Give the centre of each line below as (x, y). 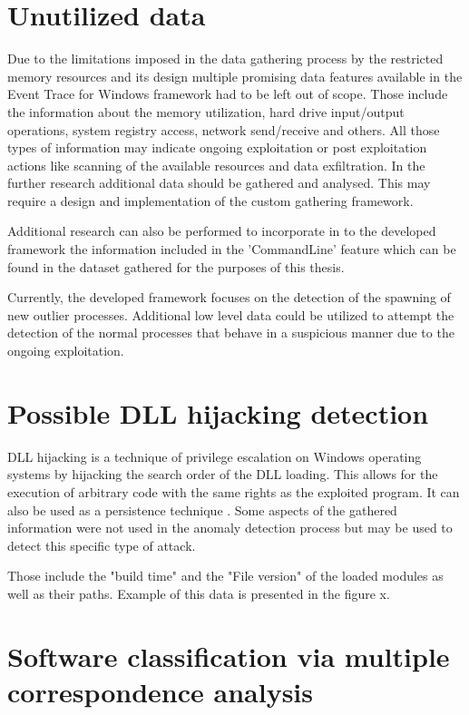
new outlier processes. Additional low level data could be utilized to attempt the (231, 314)
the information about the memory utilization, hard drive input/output (206, 111)
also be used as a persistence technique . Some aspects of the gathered (202, 509)
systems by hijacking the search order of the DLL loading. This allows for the (223, 474)
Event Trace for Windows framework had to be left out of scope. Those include (228, 94)
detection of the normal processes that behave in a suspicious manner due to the (231, 333)
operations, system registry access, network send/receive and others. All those (224, 129)
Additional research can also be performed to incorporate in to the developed (222, 231)
